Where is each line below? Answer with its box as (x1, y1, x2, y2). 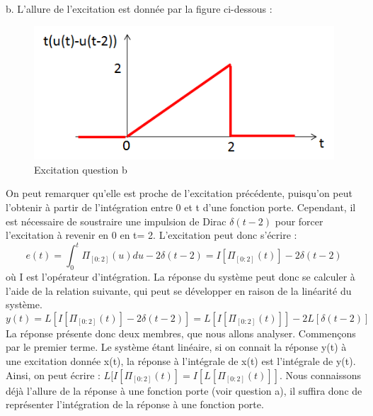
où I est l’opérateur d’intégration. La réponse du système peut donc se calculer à (6, 269, 355, 284)
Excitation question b (34, 162, 127, 176)
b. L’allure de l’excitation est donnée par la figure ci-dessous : (6, 1, 272, 16)
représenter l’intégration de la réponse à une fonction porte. (6, 397, 264, 412)
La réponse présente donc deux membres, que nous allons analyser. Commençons (6, 325, 356, 340)
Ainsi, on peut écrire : (6, 367, 101, 382)
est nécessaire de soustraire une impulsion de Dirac (6, 213, 226, 228)
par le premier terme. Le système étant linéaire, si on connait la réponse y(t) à (6, 339, 347, 354)
